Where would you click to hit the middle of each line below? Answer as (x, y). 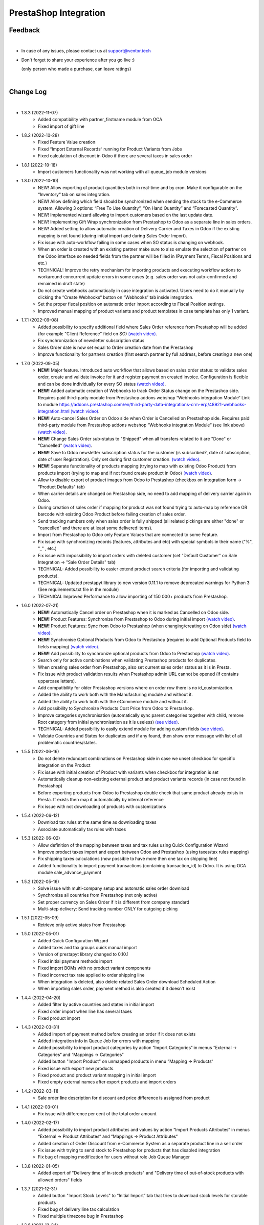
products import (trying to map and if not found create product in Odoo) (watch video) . (125, 473)
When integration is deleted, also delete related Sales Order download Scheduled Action (127, 981)
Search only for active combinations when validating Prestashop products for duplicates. (127, 660)
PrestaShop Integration (57, 13)
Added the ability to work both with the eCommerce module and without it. (113, 701)
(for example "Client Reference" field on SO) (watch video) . (98, 334)
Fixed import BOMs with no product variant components (94, 968)
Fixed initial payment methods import (75, 961)
